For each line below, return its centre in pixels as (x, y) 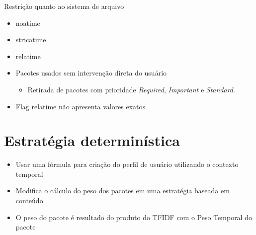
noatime (28, 23)
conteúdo (29, 200)
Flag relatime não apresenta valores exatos (81, 106)
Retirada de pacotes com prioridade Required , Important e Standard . (131, 89)
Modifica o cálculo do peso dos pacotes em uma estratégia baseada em (123, 191)
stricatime (31, 39)
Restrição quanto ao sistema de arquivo (64, 6)
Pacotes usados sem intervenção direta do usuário (91, 73)
